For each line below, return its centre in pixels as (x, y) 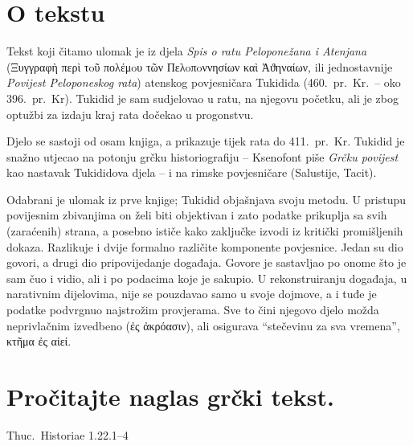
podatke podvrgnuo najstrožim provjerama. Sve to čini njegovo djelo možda (193, 310)
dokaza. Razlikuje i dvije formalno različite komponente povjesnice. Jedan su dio (205, 246)
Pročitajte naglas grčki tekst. (170, 396)
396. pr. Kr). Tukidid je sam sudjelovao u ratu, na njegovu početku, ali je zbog (202, 98)
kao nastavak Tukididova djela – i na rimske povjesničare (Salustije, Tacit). (192, 172)
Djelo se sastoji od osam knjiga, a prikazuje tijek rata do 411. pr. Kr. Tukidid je (206, 141)
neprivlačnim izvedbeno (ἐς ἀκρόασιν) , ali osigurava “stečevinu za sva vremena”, (203, 325)
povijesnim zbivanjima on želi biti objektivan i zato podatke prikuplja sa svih (197, 215)
